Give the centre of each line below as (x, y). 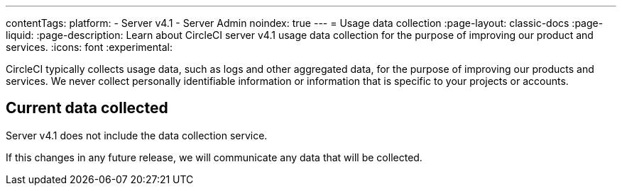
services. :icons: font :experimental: (89, 47)
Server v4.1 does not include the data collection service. (137, 135)
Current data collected (87, 108)
